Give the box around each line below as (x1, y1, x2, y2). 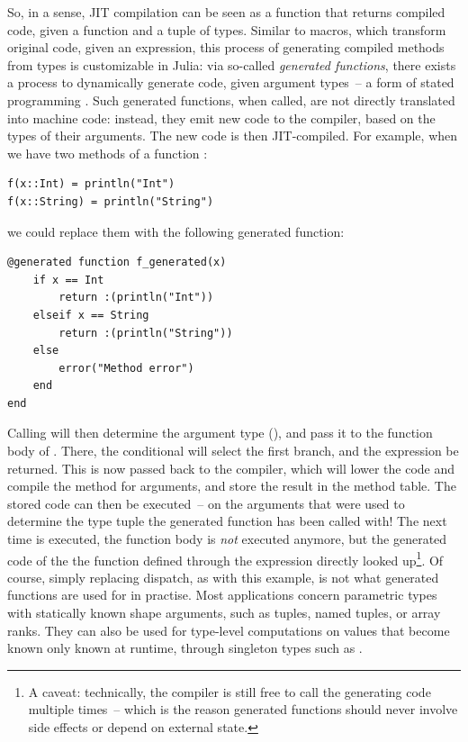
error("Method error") (58, 361, 194, 375)
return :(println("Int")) (58, 291, 214, 304)
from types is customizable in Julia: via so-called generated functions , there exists (7, 55, 456, 74)
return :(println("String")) (58, 326, 233, 339)
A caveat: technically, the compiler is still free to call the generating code (28, 682, 431, 701)
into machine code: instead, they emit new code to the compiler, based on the (7, 108, 436, 127)
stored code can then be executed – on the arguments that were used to (7, 493, 405, 512)
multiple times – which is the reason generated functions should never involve (28, 700, 458, 719)
